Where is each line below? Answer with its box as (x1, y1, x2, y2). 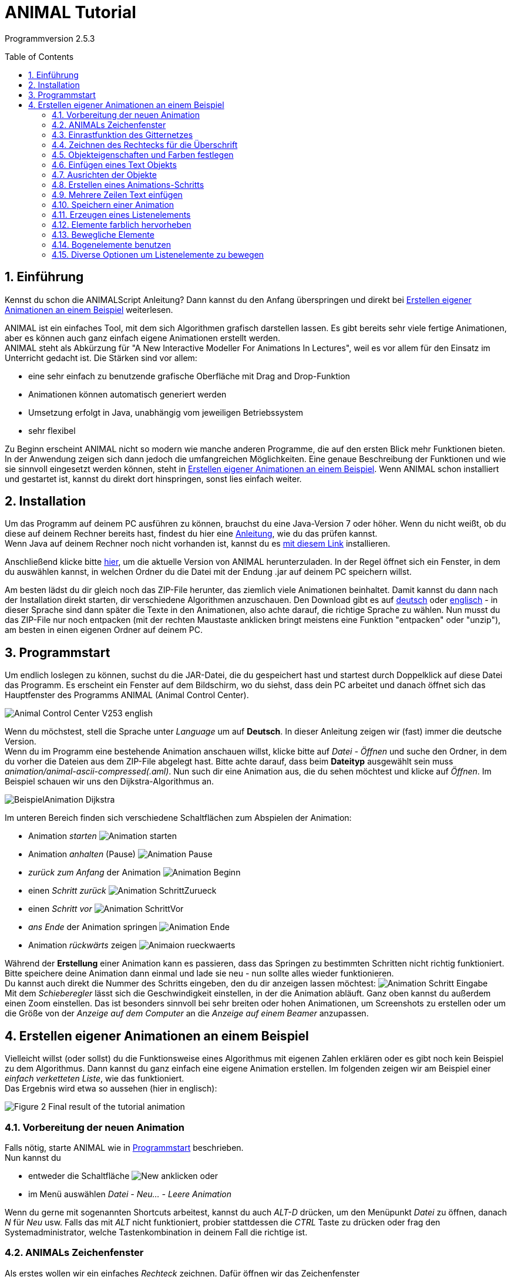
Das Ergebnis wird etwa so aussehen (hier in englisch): (5, 1083, 217, 1094)
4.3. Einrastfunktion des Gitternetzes (52, 129, 193, 140)
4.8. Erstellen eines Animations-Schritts (52, 179, 204, 190)
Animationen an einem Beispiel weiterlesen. (5, 304, 173, 315)
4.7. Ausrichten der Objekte (52, 169, 157, 180)
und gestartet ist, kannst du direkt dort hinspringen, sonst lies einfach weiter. (5, 473, 302, 484)
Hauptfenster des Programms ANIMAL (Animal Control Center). (5, 690, 249, 700)
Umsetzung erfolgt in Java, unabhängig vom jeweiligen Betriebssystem (28, 407, 304, 417)
